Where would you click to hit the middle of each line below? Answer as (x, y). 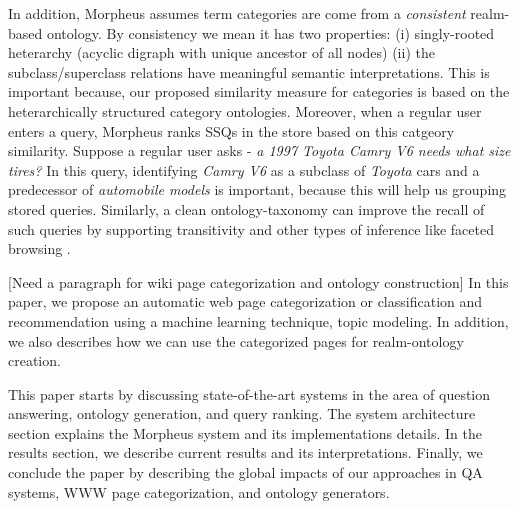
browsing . (39, 248)
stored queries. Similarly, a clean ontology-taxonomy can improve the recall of (246, 208)
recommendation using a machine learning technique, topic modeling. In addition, (258, 320)
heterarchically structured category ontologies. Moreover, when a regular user (245, 110)
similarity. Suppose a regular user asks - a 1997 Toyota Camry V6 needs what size (259, 150)
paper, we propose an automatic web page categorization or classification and (245, 301)
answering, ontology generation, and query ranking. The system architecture (242, 413)
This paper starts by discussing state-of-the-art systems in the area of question (249, 393)
